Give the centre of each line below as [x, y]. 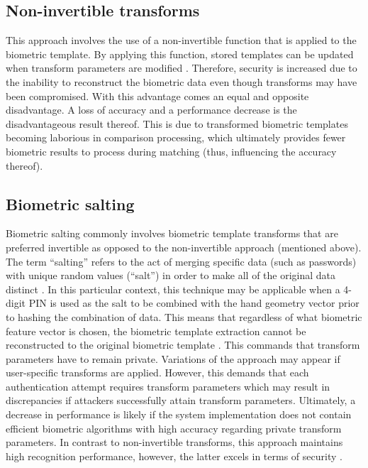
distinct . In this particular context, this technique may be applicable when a [173, 289]
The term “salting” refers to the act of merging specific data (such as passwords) [181, 261]
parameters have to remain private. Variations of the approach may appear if [173, 358]
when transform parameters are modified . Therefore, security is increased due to [182, 68]
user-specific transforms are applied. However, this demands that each [157, 372]
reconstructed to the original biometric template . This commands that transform [183, 345]
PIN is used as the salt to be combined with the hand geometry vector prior [194, 303]
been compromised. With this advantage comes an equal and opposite [157, 96]
